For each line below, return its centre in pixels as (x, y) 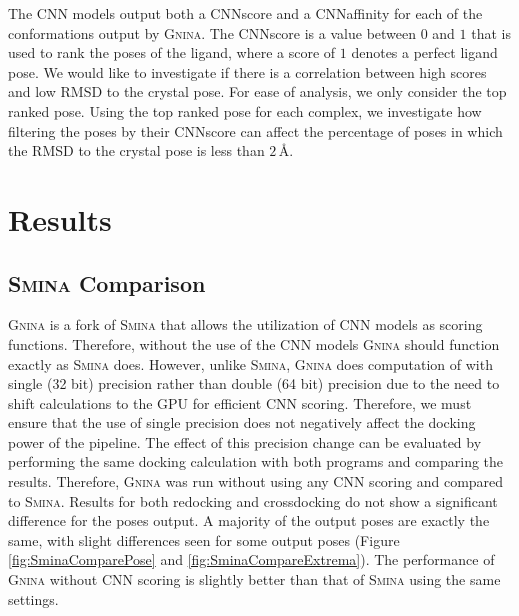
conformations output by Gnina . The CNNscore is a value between (212, 32)
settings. (33, 598)
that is (491, 32)
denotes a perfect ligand (424, 52)
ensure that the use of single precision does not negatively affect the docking (242, 422)
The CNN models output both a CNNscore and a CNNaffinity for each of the (245, 13)
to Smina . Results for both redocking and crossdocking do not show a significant (253, 500)
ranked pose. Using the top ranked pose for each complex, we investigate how (245, 110)
